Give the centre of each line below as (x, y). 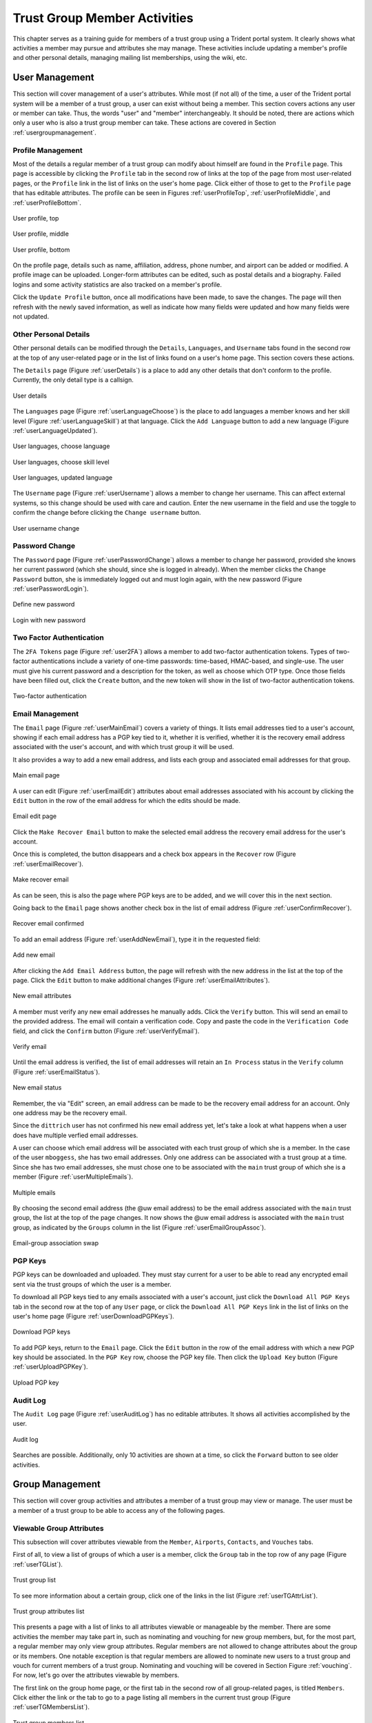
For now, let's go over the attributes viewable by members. (96, 1675)
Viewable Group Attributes (58, 1528)
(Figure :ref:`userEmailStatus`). (56, 1072)
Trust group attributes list (49, 1611)
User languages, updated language (63, 478)
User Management (53, 78)
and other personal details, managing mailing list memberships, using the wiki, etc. (130, 58)
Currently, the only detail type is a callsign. (73, 380)
